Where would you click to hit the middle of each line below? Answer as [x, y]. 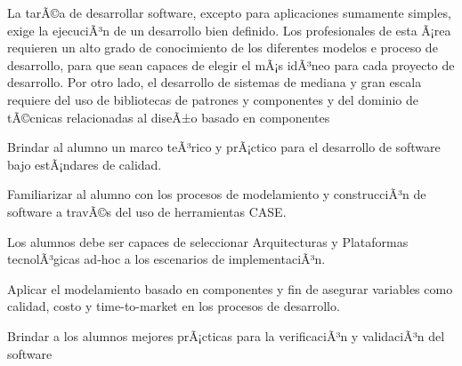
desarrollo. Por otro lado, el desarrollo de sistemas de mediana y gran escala [215, 82]
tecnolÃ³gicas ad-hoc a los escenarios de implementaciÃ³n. [166, 259]
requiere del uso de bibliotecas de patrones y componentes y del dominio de [213, 99]
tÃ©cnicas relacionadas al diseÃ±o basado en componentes [169, 117]
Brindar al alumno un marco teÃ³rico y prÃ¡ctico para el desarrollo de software [224, 147]
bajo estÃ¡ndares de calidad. [85, 164]
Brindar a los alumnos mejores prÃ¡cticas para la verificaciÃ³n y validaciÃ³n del [226, 335]
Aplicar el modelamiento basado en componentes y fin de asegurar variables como [230, 288]
